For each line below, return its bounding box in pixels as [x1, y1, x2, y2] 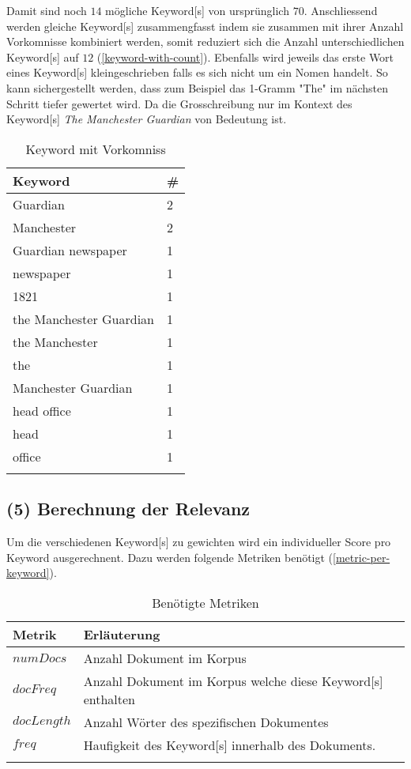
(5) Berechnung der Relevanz [6, 496, 251, 521]
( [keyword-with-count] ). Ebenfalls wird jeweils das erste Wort [96, 48, 394, 65]
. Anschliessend [304, 2, 378, 18]
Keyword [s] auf [6, 48, 79, 65]
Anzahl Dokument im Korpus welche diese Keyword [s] [83, 671, 383, 690]
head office [13, 401, 71, 420]
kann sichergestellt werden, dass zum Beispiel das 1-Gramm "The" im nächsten [6, 79, 389, 96]
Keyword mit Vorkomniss [25, 139, 166, 158]
